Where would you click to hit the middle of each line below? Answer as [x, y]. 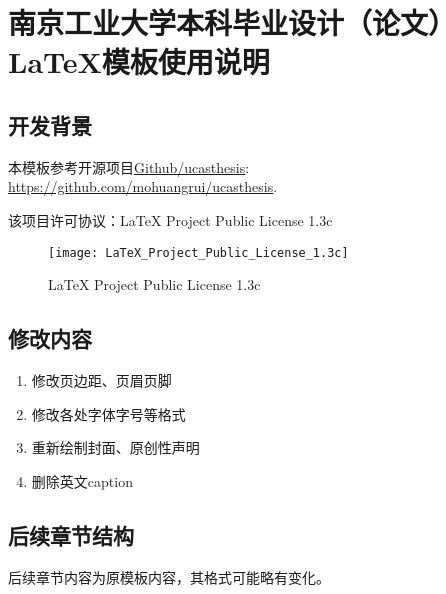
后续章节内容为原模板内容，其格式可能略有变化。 [169, 576]
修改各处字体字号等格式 [108, 413]
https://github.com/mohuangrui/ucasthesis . [143, 186]
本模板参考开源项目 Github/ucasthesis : [129, 166]
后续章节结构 [71, 534]
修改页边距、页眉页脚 [101, 380]
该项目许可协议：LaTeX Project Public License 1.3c [170, 219]
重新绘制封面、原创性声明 [115, 447]
